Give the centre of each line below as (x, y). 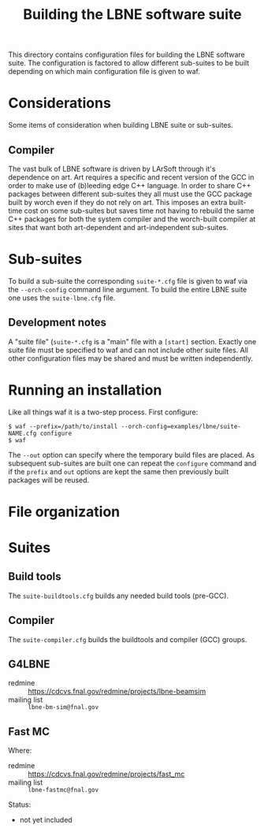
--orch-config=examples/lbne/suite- (181, 426)
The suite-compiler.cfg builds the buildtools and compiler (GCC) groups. (128, 639)
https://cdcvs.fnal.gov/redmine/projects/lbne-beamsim (117, 692)
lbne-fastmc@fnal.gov (63, 790)
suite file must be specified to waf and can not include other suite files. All (128, 350)
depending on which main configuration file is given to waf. (104, 72)
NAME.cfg (22, 433)
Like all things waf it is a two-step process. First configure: (103, 412)
